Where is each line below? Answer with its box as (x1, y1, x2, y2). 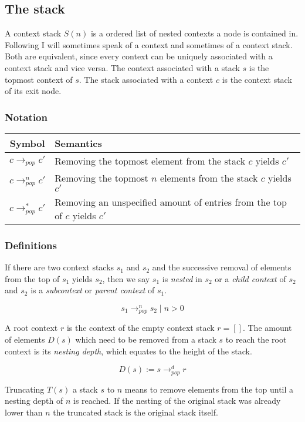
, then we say (102, 272, 150, 284)
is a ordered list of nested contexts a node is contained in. (90, 27, 299, 39)
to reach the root (225, 333, 287, 346)
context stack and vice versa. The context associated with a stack (5, 61, 240, 73)
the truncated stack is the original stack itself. (53, 406, 218, 418)
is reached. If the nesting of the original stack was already (73, 394, 281, 407)
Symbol (9, 136, 45, 150)
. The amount (242, 321, 292, 334)
